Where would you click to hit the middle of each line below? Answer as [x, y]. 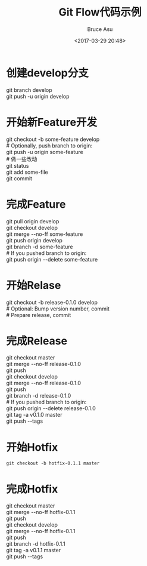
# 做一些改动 [22, 159]
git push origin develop [34, 240]
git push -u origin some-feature [45, 152]
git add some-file [27, 172]
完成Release [37, 341]
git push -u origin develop [38, 96]
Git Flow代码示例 [100, 12]
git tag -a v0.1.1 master [34, 550]
